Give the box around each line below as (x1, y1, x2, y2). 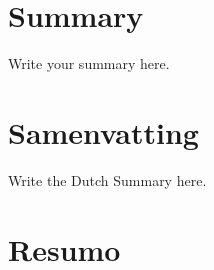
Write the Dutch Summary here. (8, 169, 207, 190)
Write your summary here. (8, 53, 170, 74)
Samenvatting (8, 111, 199, 152)
